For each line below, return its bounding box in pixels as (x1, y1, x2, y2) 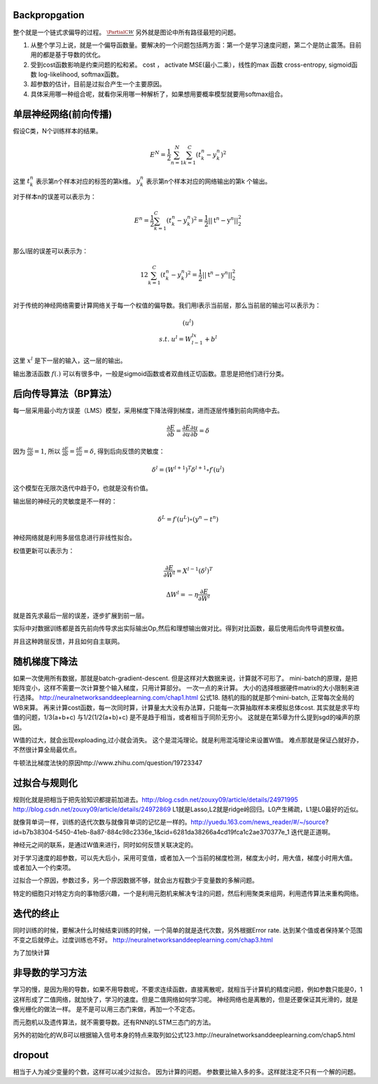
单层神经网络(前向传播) (13, 108, 112, 120)
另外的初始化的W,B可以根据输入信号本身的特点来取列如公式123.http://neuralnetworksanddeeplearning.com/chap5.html (13, 1031, 356, 1039)
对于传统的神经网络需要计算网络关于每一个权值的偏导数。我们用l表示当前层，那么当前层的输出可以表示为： (13, 302, 321, 310)
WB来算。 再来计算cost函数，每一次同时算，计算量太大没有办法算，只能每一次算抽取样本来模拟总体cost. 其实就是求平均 (13, 703, 360, 712)
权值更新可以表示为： (13, 546, 75, 555)
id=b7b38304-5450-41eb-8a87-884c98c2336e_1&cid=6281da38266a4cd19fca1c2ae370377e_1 (13, 827, 290, 836)
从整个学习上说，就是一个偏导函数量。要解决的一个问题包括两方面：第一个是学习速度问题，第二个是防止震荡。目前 (30, 41, 362, 49)
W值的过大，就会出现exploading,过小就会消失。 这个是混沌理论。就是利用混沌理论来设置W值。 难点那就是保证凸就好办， (13, 736, 363, 744)
